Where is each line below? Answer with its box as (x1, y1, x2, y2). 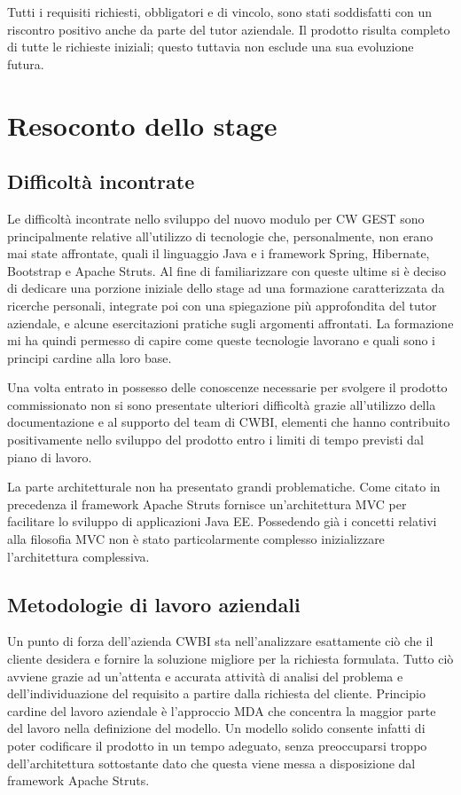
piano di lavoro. (7, 447, 92, 466)
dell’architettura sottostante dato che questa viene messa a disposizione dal (7, 753, 416, 772)
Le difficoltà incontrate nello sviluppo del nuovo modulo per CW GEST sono (7, 209, 425, 227)
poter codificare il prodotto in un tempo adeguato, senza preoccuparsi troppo (7, 736, 427, 754)
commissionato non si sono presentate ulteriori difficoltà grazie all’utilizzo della (7, 395, 436, 413)
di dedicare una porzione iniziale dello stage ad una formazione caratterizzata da (7, 279, 445, 297)
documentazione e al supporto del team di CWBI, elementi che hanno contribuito (7, 413, 450, 431)
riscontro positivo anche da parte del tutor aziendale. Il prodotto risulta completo (7, 20, 450, 38)
